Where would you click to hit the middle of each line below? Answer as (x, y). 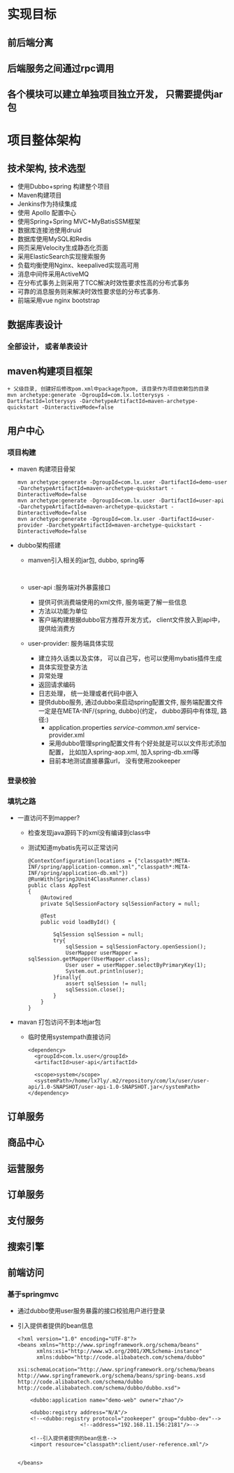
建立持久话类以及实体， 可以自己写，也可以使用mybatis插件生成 (130, 658)
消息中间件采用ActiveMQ (53, 274)
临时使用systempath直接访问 (69, 1037)
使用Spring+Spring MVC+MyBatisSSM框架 (79, 222)
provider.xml (67, 735)
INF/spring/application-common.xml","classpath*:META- (109, 867)
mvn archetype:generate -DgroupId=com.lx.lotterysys (86, 395)
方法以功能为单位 (63, 611)
